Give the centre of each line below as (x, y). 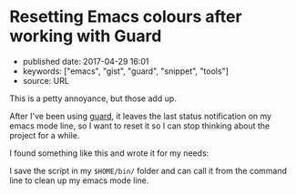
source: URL (46, 80)
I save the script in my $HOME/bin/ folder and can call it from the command (148, 170)
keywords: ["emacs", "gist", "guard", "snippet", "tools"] (126, 71)
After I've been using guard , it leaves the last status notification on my (140, 116)
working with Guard (86, 36)
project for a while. (45, 135)
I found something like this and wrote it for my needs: (109, 153)
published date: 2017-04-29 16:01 (86, 61)
